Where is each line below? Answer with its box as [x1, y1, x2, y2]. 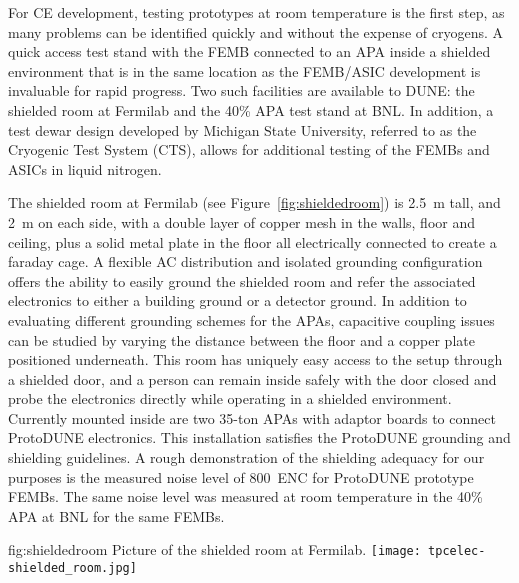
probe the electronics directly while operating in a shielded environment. [8, 388, 452, 409]
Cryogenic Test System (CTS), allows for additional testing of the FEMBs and [8, 139, 490, 160]
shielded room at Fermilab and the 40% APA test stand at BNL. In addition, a [8, 99, 494, 120]
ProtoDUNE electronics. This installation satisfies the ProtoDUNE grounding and [8, 427, 511, 448]
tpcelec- [428, 544, 486, 559]
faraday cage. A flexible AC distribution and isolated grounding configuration [8, 251, 483, 272]
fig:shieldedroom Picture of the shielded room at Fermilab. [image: [8, 539, 421, 560]
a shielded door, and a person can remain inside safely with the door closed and [8, 368, 497, 389]
